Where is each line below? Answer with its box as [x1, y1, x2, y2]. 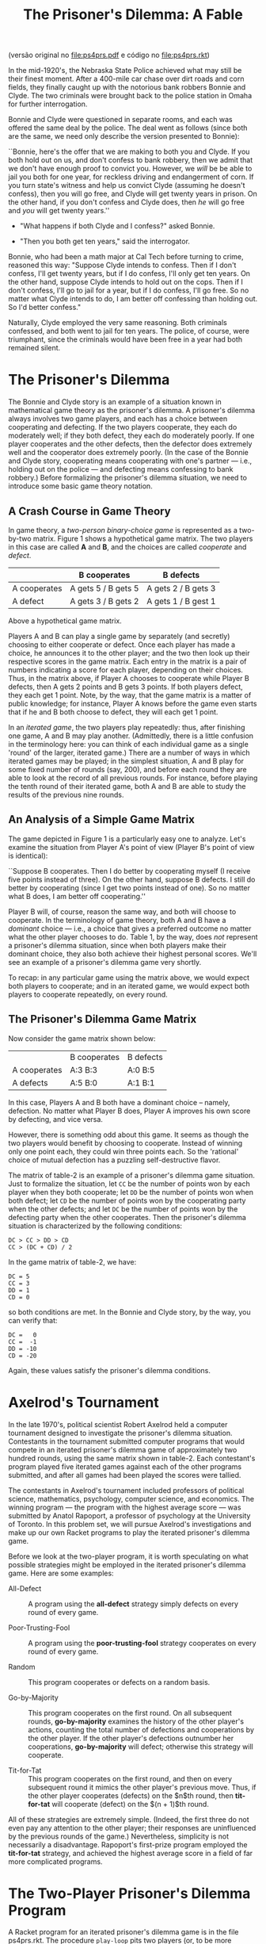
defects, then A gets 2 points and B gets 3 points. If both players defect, [8, 682, 243, 691]
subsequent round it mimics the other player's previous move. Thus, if [28, 1782, 256, 1792]
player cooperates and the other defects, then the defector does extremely [8, 439, 253, 449]
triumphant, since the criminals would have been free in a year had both [8, 335, 243, 344]
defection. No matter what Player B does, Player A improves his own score [8, 1106, 251, 1116]
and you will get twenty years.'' [8, 206, 110, 216]
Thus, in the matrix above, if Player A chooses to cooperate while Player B [8, 673, 249, 683]
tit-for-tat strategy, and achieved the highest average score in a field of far [8, 1848, 253, 1858]
